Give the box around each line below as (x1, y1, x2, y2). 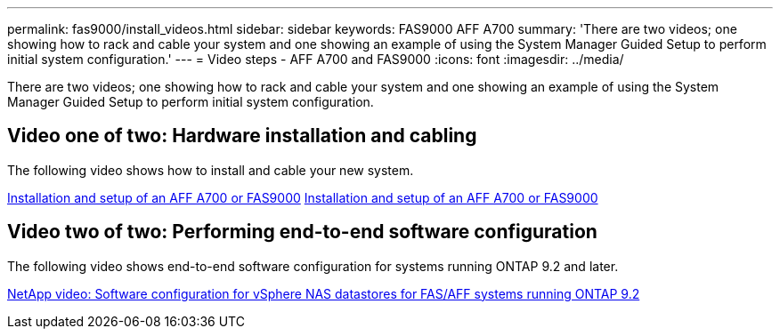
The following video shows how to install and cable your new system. (7, 162, 414, 178)
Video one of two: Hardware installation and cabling (7, 124, 477, 148)
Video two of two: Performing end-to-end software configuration (7, 220, 597, 244)
